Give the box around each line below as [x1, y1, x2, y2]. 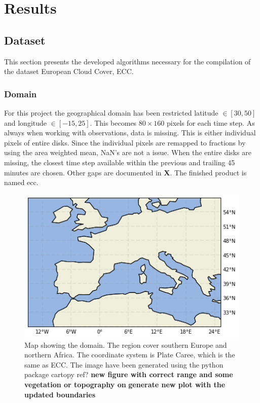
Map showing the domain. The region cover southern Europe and [24, 339, 227, 350]
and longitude [4, 117, 47, 128]
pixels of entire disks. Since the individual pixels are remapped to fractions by [4, 137, 246, 148]
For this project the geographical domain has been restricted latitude [4, 107, 218, 118]
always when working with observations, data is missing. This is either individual [4, 127, 256, 138]
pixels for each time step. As [167, 117, 255, 128]
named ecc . [4, 177, 39, 188]
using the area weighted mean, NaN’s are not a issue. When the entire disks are [4, 147, 251, 158]
